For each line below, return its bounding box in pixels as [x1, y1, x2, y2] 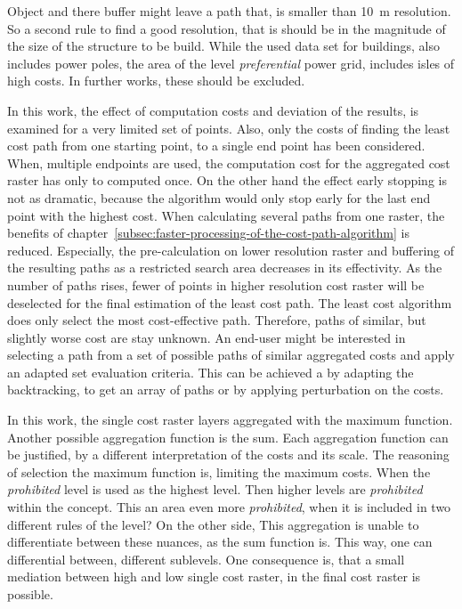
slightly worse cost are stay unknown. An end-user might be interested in [7, 328, 406, 346]
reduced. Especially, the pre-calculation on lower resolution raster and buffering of [7, 240, 455, 259]
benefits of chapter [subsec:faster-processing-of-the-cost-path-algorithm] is [7, 223, 409, 242]
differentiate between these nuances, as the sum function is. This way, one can [7, 532, 433, 551]
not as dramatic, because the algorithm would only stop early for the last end [7, 188, 431, 207]
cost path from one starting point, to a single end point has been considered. [7, 136, 426, 155]
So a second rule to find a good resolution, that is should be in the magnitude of [7, 19, 446, 37]
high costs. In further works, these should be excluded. [7, 71, 305, 90]
